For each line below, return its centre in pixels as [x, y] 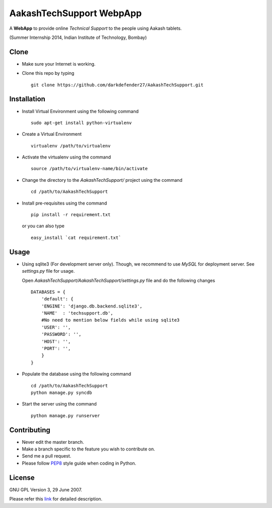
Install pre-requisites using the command [64, 203]
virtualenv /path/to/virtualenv [71, 146]
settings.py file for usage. [48, 271]
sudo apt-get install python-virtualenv [81, 123]
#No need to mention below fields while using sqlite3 [110, 320]
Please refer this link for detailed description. [56, 499]
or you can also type [43, 226]
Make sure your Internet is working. [59, 64]
